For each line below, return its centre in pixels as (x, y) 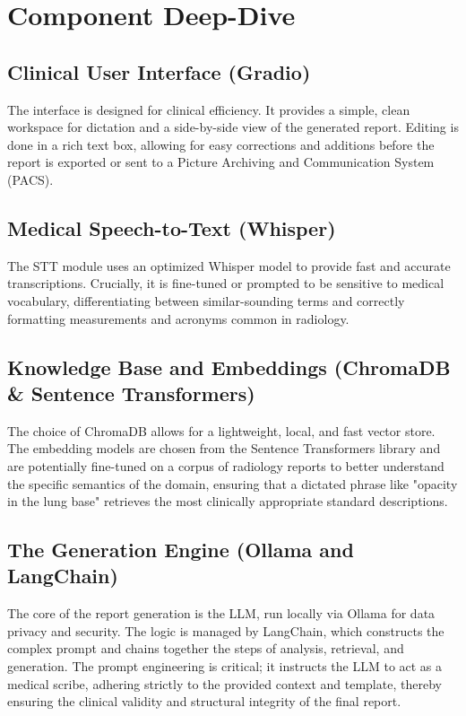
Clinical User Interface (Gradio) (159, 71)
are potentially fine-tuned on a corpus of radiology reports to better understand (226, 465)
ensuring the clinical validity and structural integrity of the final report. (204, 701)
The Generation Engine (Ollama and (181, 550)
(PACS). (30, 179)
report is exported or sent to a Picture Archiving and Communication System (221, 162)
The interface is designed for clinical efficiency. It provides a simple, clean (209, 109)
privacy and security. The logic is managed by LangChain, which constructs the (226, 630)
